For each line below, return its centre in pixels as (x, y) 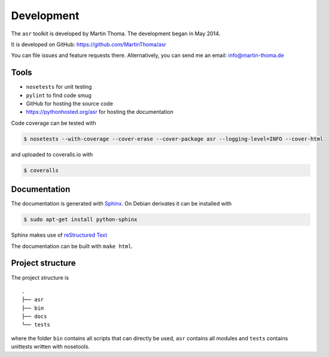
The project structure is (40, 277)
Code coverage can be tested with (54, 123)
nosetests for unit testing (59, 87)
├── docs (34, 317)
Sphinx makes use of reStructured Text (59, 235)
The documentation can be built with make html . (72, 246)
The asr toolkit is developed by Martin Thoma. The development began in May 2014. (116, 34)
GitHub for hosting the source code (70, 104)
